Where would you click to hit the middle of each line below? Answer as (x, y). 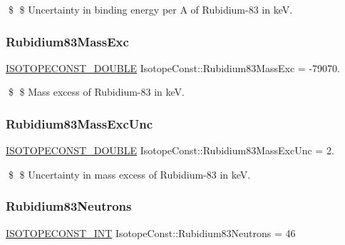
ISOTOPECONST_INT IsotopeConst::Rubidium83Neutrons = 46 (151, 232)
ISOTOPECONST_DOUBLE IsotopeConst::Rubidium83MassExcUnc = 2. (170, 150)
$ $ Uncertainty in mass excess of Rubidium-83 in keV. (129, 174)
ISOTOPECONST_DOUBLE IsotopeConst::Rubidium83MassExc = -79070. (173, 67)
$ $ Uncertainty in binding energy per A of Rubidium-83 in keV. (150, 9)
